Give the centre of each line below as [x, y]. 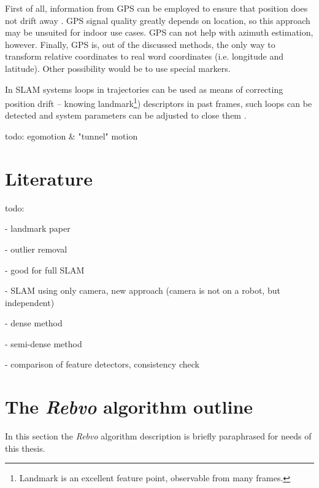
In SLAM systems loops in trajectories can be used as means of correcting [144, 89]
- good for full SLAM [45, 270]
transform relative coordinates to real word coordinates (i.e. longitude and [144, 56]
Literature [49, 178]
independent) [30, 302]
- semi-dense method [44, 343]
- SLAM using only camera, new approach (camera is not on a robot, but [143, 290]
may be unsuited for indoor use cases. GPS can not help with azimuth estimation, [159, 32]
